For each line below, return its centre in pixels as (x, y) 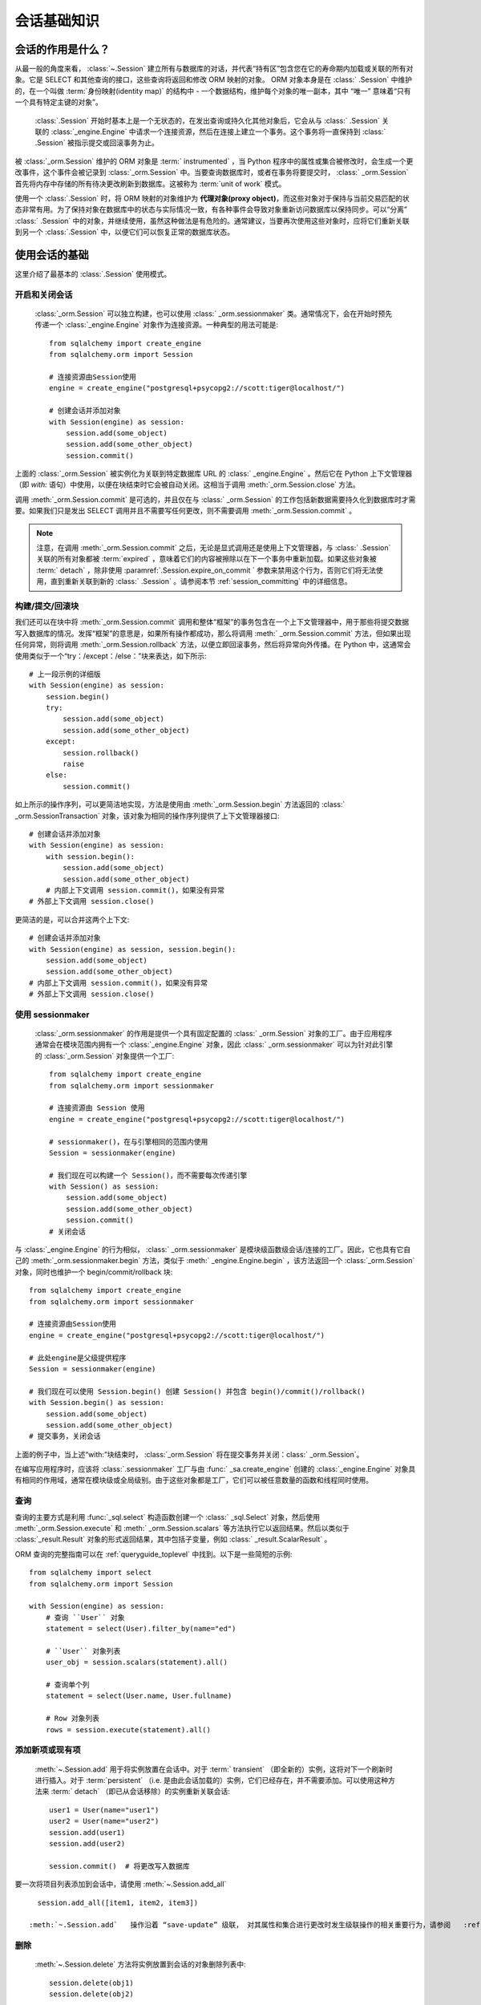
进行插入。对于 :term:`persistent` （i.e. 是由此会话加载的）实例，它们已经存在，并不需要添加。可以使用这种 (212, 1780)
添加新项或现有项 (48, 1750)
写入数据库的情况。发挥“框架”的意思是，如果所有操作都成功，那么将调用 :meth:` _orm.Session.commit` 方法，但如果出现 (213, 633)
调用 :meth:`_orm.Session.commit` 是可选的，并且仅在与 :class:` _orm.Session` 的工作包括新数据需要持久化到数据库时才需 (215, 499)
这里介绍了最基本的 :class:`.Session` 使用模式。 (93, 274)
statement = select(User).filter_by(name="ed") (141, 1629)
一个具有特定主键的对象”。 (59, 102)
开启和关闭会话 (44, 294)
